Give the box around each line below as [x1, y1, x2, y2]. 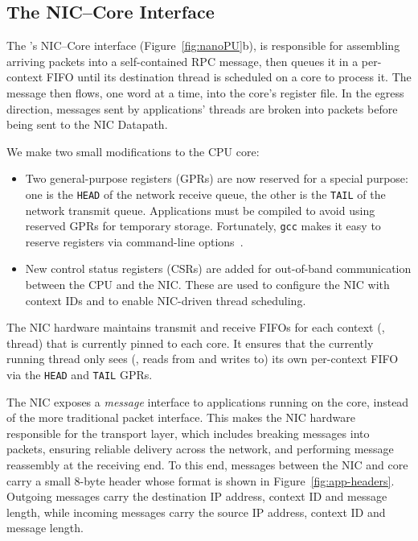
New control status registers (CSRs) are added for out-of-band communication [25, 260, 412, 277]
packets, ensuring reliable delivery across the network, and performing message [6, 440, 394, 457]
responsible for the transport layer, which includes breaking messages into [6, 424, 370, 441]
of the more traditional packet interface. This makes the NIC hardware [6, 409, 355, 426]
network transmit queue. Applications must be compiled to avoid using [25, 201, 375, 218]
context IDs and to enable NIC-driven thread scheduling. [25, 291, 306, 308]
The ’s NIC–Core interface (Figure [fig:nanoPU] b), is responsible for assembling [6, 37, 400, 54]
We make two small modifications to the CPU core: [6, 142, 260, 159]
